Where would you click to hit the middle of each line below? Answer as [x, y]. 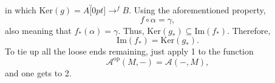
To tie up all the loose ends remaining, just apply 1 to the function [129, 51]
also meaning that [38, 30]
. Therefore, [249, 30]
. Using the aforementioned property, [197, 10]
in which [21, 10]
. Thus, [131, 30]
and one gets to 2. [38, 72]
